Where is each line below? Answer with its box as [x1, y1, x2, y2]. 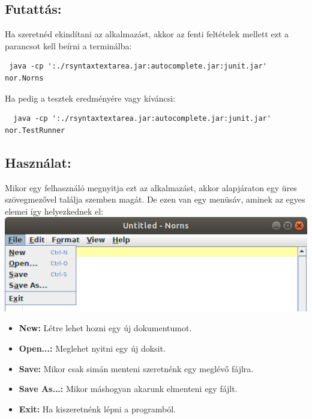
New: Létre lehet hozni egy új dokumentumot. [19, 322, 192, 334]
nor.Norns [5, 73, 44, 82]
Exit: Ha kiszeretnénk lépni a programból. [19, 402, 176, 415]
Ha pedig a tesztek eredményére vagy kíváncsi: [5, 91, 176, 104]
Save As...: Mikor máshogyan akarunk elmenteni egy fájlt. [19, 382, 238, 395]
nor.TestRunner [5, 126, 65, 135]
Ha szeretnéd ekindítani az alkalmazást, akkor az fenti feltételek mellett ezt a [5, 28, 289, 40]
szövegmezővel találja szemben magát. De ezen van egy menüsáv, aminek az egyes [5, 193, 305, 206]
